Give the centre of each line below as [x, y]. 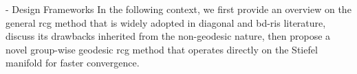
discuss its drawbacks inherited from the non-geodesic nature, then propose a [168, 36]
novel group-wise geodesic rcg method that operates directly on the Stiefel [162, 49]
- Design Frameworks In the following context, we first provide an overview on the [178, 9]
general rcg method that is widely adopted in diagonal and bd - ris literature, [166, 22]
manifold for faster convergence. [73, 63]
